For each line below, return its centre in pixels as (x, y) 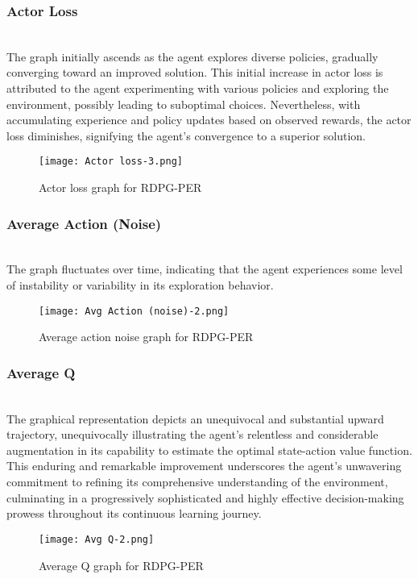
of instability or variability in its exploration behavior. (140, 285)
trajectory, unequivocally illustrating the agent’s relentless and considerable (192, 434)
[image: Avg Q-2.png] (97, 539)
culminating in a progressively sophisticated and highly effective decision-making (205, 497)
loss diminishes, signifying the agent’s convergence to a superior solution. (186, 135)
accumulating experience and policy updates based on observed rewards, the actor (209, 120)
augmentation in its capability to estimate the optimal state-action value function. (209, 450)
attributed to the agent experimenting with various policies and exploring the (198, 88)
